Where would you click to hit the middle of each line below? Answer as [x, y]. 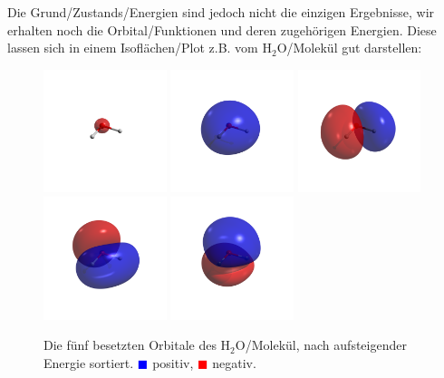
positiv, [173, 362]
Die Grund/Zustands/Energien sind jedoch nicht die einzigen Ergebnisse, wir [221, 12]
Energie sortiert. [89, 362]
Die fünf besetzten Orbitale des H [137, 345]
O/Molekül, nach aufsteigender [321, 345]
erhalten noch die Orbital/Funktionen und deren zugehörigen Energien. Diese [222, 29]
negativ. [234, 362]
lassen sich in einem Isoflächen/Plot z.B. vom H [140, 48]
